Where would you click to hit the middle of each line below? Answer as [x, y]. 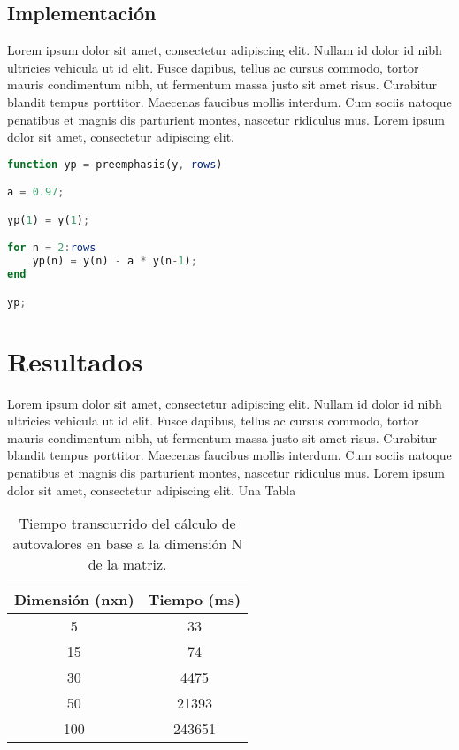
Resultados [75, 360]
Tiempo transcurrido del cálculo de [127, 524]
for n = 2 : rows [52, 248]
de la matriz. [127, 564]
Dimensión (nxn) [74, 600]
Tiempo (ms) [195, 600]
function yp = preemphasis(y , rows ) [115, 164]
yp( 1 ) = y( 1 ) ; [49, 220]
